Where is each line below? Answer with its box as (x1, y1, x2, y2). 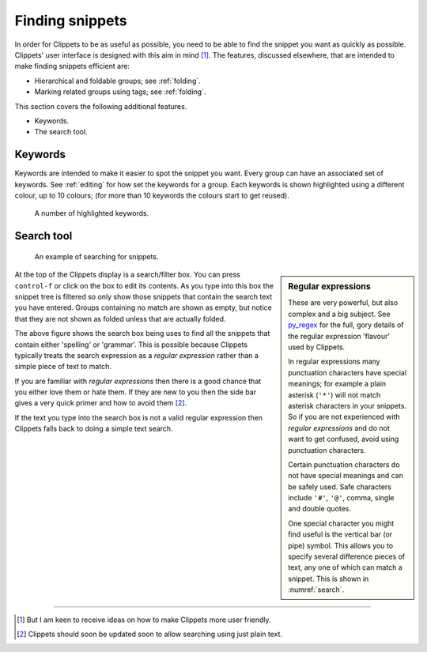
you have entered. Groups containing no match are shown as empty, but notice (14, 303, 272, 312)
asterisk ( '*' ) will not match (288, 390, 381, 399)
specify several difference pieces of (288, 552, 406, 561)
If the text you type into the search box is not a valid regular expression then (14, 413, 263, 422)
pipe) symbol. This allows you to (288, 541, 394, 550)
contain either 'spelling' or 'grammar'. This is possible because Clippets (14, 340, 248, 349)
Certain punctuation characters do (288, 459, 400, 469)
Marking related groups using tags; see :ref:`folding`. (34, 87, 206, 96)
